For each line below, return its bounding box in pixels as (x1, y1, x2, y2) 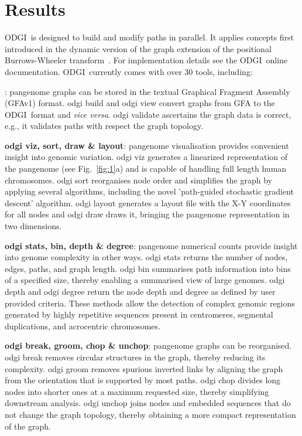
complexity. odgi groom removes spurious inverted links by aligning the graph (5, 362, 283, 374)
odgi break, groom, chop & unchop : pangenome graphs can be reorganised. (5, 339, 292, 352)
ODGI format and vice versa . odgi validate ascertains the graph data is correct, (5, 108, 291, 120)
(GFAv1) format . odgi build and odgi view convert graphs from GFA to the (5, 97, 275, 109)
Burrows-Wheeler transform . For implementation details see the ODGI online (5, 54, 288, 66)
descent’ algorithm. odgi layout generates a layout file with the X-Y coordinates (5, 196, 291, 209)
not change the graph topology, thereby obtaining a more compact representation (5, 408, 296, 420)
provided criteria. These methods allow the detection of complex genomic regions (5, 297, 295, 309)
